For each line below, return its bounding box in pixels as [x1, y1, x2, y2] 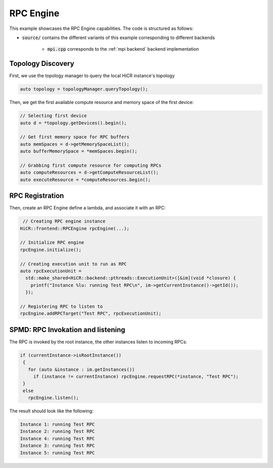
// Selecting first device [20, 113, 87, 119]
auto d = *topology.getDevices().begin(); [20, 120, 127, 126]
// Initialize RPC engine [20, 240, 84, 245]
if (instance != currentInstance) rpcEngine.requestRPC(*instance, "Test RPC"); [33, 373, 239, 379]
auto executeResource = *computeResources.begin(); [20, 176, 151, 183]
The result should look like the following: [9, 408, 94, 414]
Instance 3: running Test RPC [20, 443, 95, 449]
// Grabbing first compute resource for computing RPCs [20, 162, 162, 168]
